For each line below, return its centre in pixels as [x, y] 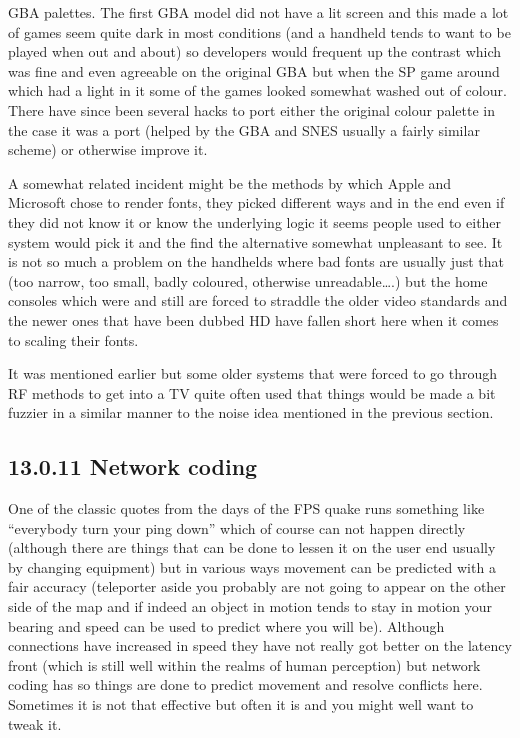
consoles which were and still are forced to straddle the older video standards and [258, 300]
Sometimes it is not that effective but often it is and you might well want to [241, 704]
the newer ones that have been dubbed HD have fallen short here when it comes [253, 319]
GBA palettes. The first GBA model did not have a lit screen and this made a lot [258, 12]
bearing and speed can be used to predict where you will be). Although [226, 625]
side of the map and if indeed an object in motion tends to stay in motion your [250, 606]
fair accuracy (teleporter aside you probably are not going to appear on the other [257, 586]
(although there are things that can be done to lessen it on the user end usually [252, 547]
